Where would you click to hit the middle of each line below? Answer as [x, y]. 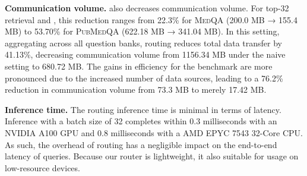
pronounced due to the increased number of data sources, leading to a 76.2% [144, 78]
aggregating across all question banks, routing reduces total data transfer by [143, 43]
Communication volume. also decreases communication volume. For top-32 [147, 8]
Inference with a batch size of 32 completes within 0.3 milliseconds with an [141, 121]
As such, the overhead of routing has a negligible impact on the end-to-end [141, 144]
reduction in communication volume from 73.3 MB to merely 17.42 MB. [136, 89]
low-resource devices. [42, 167]
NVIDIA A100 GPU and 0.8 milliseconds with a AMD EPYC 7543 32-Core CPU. [154, 132]
